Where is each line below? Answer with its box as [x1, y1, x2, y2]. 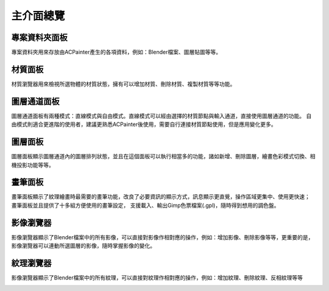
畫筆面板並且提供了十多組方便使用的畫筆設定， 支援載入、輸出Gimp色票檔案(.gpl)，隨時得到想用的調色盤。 [11, 202, 280, 209]
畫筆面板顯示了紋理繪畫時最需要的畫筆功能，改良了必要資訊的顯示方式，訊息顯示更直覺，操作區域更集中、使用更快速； [11, 193, 310, 200]
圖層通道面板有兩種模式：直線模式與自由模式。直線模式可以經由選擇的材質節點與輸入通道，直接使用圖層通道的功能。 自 [11, 112, 312, 119]
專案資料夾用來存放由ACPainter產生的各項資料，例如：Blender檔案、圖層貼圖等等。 [11, 49, 222, 56]
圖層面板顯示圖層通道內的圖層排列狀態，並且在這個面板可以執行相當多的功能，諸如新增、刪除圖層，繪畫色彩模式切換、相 [11, 153, 316, 160]
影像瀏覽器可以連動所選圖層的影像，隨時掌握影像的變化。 [11, 242, 155, 250]
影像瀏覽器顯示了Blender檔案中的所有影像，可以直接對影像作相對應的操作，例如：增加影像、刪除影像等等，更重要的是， [11, 233, 314, 240]
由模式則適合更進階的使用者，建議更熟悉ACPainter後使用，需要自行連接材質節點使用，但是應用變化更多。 [11, 121, 277, 128]
